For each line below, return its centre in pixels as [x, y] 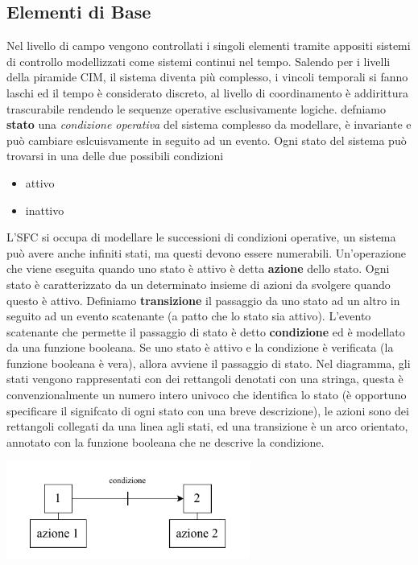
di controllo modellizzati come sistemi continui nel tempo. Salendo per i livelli [199, 61]
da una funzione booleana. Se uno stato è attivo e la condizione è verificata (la [200, 347]
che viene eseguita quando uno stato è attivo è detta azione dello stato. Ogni [198, 268]
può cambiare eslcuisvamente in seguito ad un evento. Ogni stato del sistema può [207, 140]
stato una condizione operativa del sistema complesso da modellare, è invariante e [209, 124]
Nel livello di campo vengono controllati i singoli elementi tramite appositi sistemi [209, 45]
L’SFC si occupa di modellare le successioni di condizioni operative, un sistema [201, 237]
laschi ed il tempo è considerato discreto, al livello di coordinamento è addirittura [207, 92]
